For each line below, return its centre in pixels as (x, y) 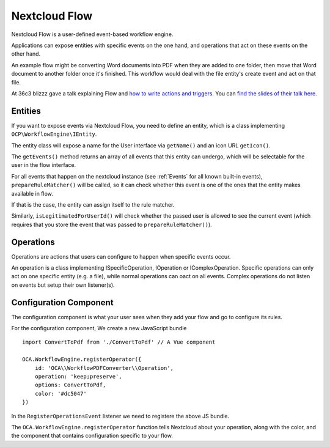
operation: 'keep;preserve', (78, 377)
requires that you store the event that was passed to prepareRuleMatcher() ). (112, 224)
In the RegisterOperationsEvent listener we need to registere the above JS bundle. (120, 416)
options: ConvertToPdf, (70, 385)
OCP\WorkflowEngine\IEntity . (54, 134)
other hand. (26, 54)
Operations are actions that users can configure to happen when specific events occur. (121, 256)
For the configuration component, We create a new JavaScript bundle (99, 328)
